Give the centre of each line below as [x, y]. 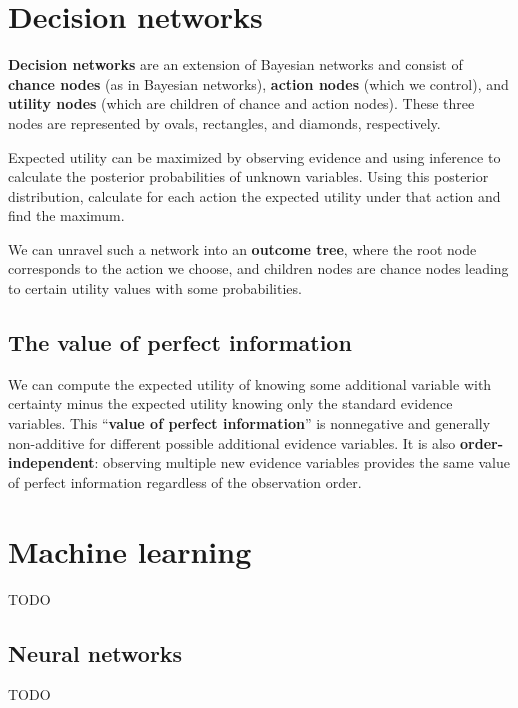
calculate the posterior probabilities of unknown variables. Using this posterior [248, 176]
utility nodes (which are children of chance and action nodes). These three [241, 103]
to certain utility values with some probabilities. [155, 288]
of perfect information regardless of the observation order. [185, 481]
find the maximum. [66, 215]
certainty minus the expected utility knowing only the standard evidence [230, 403]
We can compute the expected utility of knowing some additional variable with [250, 383]
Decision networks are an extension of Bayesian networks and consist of [235, 64]
